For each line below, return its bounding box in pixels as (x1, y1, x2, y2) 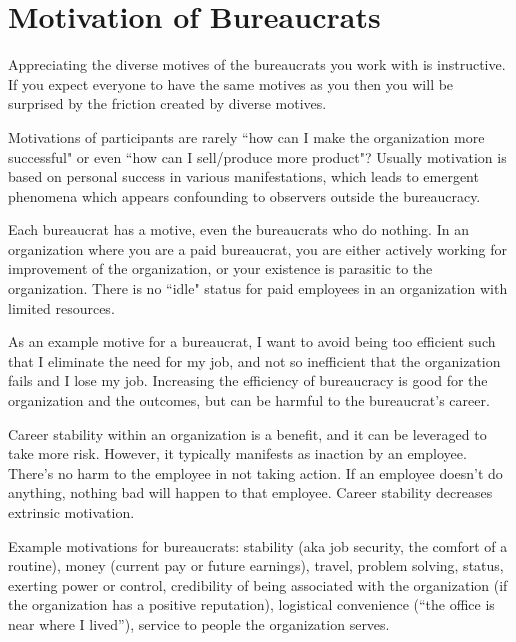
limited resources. (8, 297, 115, 318)
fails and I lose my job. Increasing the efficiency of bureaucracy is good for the (8, 370, 488, 391)
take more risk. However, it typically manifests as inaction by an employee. (8, 443, 467, 464)
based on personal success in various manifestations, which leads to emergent (8, 166, 479, 187)
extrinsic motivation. (8, 502, 135, 522)
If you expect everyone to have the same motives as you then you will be (8, 73, 454, 94)
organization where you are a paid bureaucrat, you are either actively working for (8, 238, 507, 259)
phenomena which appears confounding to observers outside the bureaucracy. (8, 185, 481, 206)
